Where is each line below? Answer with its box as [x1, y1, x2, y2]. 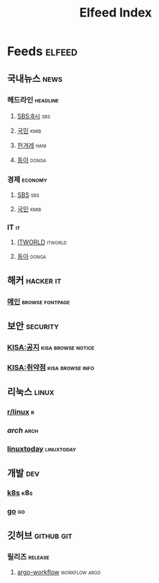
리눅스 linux [7, 386, 55, 398]
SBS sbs [17, 191, 40, 199]
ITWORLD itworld [17, 238, 67, 246]
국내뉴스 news [7, 72, 63, 84]
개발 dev [7, 467, 40, 479]
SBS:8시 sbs [17, 112, 50, 120]
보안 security [7, 320, 59, 332]
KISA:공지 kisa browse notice [7, 343, 95, 352]
